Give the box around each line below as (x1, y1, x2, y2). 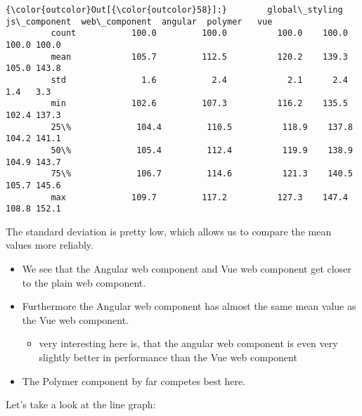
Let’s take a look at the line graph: (6, 397, 156, 412)
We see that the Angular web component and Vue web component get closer (22, 261, 351, 275)
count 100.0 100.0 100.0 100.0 (51, 28, 348, 39)
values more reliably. (6, 238, 93, 252)
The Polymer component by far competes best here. (22, 373, 246, 388)
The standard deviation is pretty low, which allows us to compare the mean (6, 223, 332, 238)
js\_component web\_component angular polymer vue (6, 16, 273, 27)
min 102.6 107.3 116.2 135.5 (51, 98, 348, 109)
